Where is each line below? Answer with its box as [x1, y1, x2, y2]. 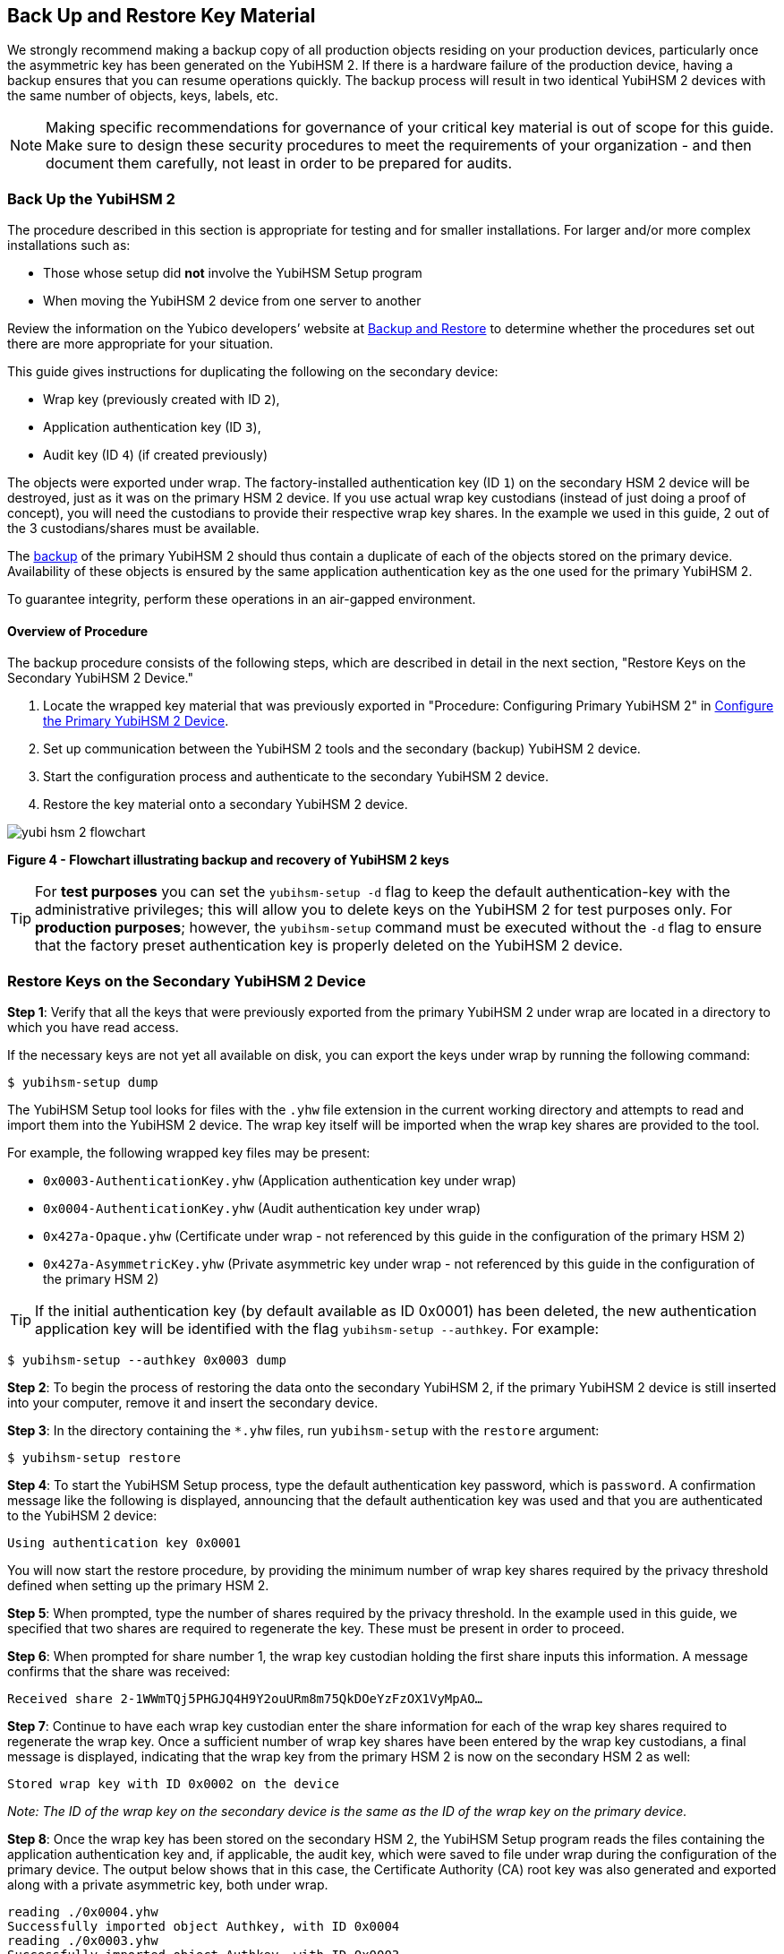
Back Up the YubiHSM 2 [7, 189, 175, 208]
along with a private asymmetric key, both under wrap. [7, 1877, 328, 1893]
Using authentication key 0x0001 [7, 1536, 242, 1551]
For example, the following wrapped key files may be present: [7, 1145, 371, 1161]
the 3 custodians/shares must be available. [7, 521, 260, 537]
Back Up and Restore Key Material [7, 4, 316, 27]
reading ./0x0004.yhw [7, 1905, 158, 1920]
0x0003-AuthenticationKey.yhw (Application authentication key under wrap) [43, 1173, 516, 1189]
